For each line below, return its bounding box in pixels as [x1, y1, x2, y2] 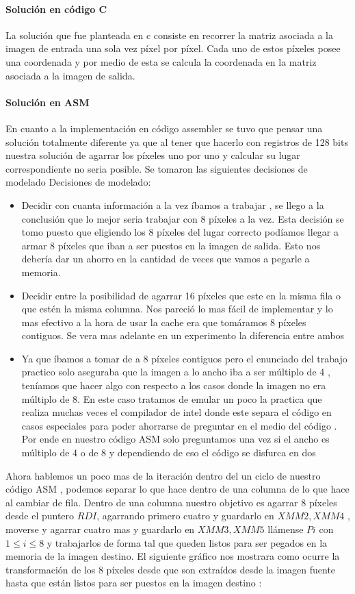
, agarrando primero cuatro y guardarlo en [96, 508, 274, 523]
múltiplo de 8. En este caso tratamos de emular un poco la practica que [21, 391, 322, 406]
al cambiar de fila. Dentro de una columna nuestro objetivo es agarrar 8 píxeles [5, 495, 337, 509]
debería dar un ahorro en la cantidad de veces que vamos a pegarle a [21, 251, 310, 266]
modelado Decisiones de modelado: [5, 175, 151, 189]
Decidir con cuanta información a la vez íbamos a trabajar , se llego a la [21, 197, 324, 212]
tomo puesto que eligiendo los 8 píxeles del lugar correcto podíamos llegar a [21, 225, 339, 239]
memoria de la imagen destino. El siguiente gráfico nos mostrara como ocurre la [5, 549, 340, 563]
